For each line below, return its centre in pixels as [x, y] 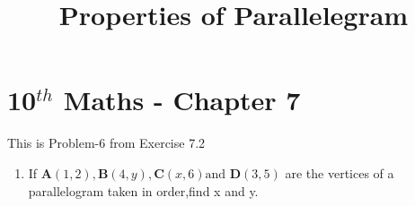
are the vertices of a [340, 172]
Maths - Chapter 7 [182, 100]
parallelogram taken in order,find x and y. [143, 190]
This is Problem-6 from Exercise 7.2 [106, 143]
